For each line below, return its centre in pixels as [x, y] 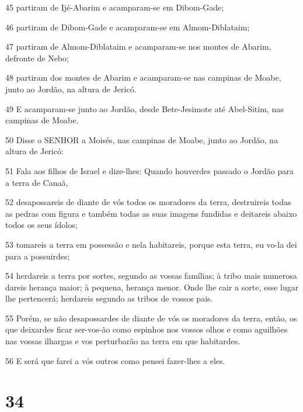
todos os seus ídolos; [41, 225]
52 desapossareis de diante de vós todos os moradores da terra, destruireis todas [148, 202]
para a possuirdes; [38, 256]
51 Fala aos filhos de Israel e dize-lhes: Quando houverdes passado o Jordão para [149, 170]
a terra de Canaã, [37, 182]
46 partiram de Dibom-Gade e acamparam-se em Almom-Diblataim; [128, 27]
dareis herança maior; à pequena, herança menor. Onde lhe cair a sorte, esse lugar [152, 287]
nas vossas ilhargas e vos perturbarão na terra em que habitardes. [123, 341]
